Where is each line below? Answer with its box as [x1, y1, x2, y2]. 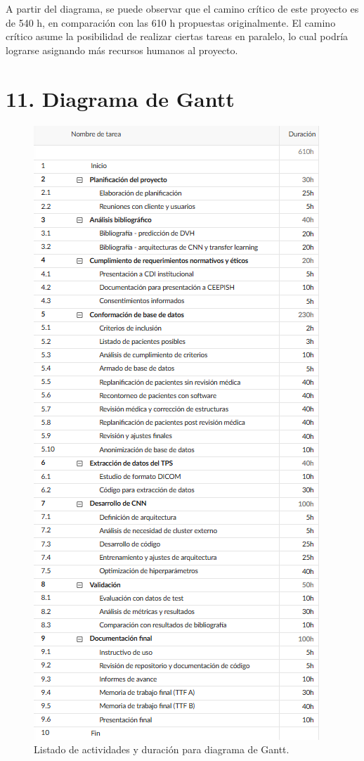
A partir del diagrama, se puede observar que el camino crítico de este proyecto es [6, 1, 359, 15]
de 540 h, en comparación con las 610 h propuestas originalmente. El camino [6, 15, 336, 30]
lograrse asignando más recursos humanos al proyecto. [6, 42, 238, 57]
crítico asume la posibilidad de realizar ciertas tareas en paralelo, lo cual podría [6, 29, 349, 44]
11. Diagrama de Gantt [6, 84, 235, 113]
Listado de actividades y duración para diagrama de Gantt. [34, 742, 290, 757]
